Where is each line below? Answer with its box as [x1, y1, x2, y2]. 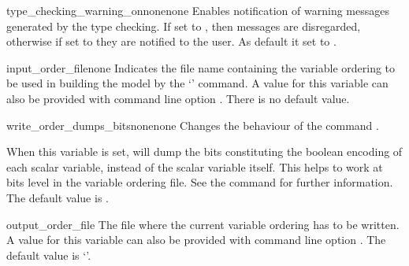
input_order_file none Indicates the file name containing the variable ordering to [6, 59, 396, 76]
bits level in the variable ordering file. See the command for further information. [6, 174, 393, 190]
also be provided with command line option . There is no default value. [6, 90, 350, 106]
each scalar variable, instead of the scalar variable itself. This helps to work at [6, 158, 383, 175]
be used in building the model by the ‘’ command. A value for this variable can [6, 75, 389, 91]
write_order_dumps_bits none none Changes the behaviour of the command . [6, 116, 379, 133]
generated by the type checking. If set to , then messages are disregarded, [6, 17, 361, 34]
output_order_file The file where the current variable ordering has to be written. [6, 216, 400, 232]
